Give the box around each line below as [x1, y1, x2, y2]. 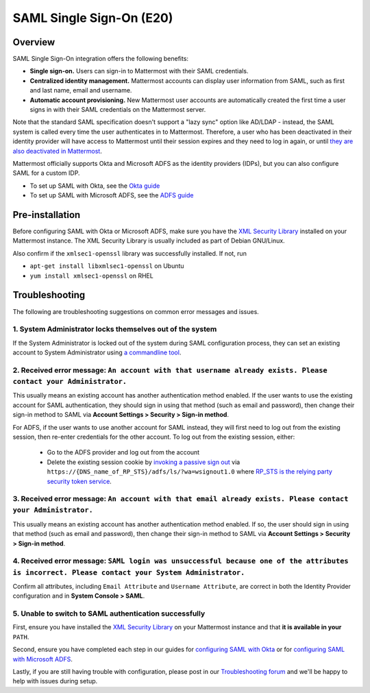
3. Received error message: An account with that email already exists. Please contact [12, 494, 349, 504]
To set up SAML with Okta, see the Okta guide [29, 182, 160, 190]
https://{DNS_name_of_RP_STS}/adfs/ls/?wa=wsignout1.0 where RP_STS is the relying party [47, 467, 332, 476]
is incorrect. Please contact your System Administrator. [12, 568, 245, 577]
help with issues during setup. [12, 677, 98, 685]
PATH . [12, 633, 29, 641]
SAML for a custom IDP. [12, 169, 80, 178]
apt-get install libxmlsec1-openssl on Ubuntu [29, 262, 184, 270]
